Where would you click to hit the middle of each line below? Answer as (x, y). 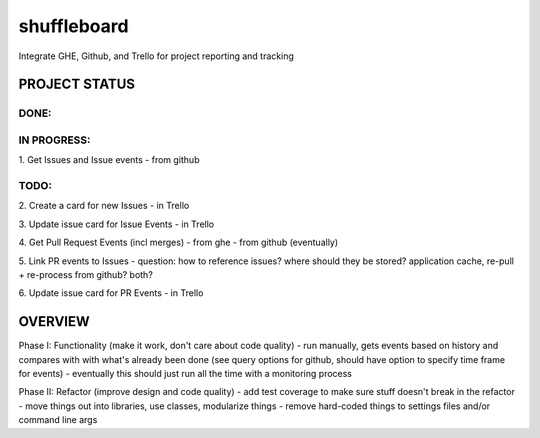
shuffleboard (73, 26)
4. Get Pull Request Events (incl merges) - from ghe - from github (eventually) (178, 242)
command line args (58, 420)
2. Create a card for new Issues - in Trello (104, 206)
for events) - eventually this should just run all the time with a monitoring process (185, 374)
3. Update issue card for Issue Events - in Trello (116, 224)
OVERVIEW (54, 321)
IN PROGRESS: (54, 140)
